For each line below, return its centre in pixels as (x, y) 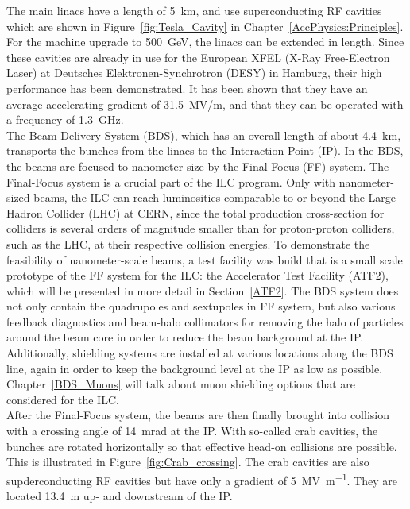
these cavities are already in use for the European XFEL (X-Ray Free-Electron (198, 57)
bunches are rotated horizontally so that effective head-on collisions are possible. (202, 446)
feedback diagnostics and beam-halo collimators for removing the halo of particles (205, 321)
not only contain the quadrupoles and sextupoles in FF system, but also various (201, 306)
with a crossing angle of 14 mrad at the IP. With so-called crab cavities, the (192, 431)
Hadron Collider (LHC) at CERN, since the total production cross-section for (195, 212)
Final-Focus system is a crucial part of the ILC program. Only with (171, 181)
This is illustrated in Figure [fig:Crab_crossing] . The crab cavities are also (188, 462)
